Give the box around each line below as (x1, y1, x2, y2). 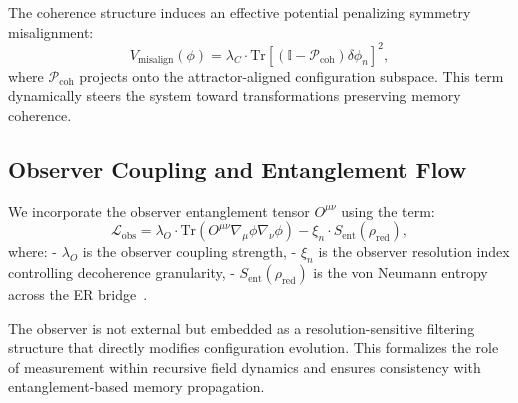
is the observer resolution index (318, 241, 510, 262)
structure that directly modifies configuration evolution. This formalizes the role (8, 337, 499, 358)
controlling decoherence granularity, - (8, 262, 235, 283)
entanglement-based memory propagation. (8, 376, 265, 397)
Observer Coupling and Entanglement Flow (8, 153, 467, 184)
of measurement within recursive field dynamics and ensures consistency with (8, 356, 481, 377)
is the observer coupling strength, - (82, 241, 297, 262)
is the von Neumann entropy (313, 262, 488, 283)
